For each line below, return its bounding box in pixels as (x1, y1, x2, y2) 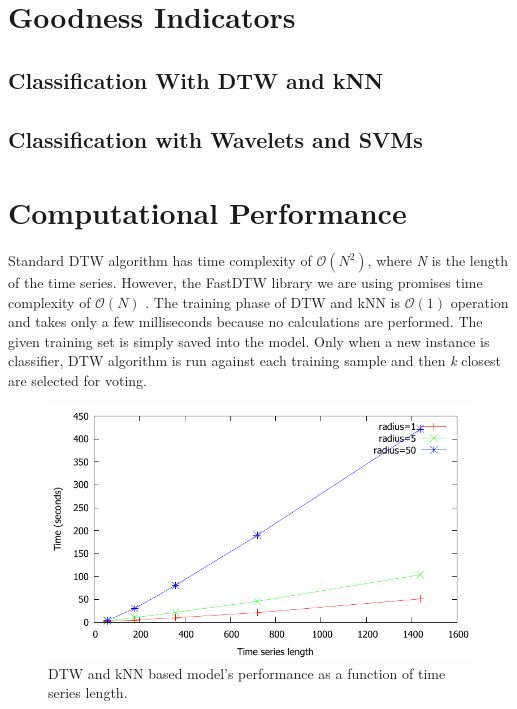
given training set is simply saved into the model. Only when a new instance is (8, 330, 490, 351)
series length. (48, 682, 128, 703)
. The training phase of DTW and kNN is (145, 291, 401, 312)
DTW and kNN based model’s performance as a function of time (48, 662, 446, 683)
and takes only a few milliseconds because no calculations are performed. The (8, 311, 483, 332)
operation (450, 291, 509, 312)
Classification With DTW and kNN (8, 64, 384, 95)
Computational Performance (8, 192, 407, 233)
